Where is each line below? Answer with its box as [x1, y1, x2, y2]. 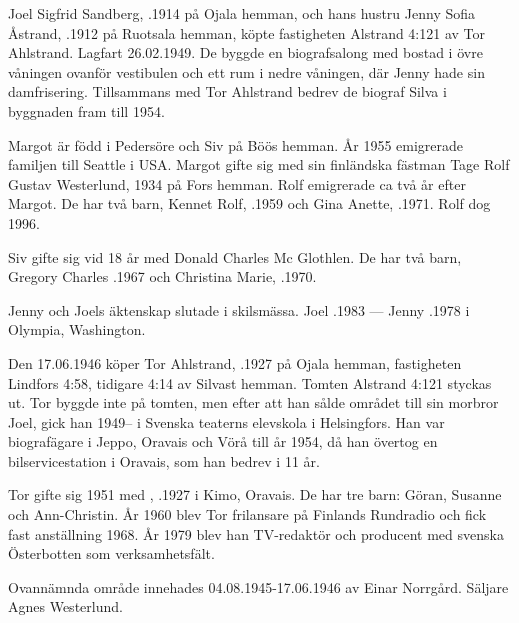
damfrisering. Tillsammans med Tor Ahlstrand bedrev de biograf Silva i [8, 81, 447, 102]
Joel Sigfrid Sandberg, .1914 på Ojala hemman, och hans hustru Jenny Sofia [8, 3, 476, 23]
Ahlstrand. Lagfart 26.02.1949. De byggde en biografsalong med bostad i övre [8, 42, 483, 63]
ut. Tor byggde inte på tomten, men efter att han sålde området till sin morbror [8, 392, 499, 413]
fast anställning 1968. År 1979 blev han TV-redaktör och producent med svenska [8, 523, 504, 544]
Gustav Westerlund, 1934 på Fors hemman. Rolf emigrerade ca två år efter [8, 173, 466, 194]
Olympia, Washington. [8, 319, 146, 340]
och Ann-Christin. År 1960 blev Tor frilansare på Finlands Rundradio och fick [8, 504, 487, 525]
